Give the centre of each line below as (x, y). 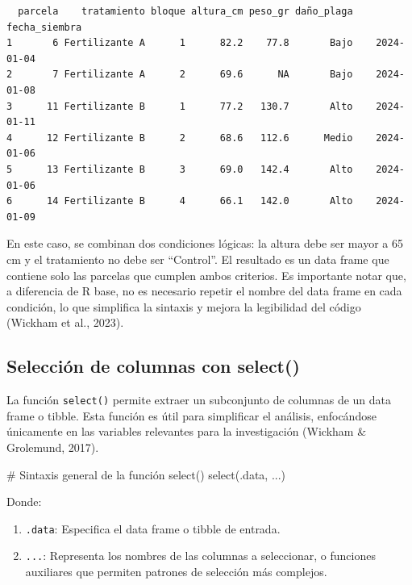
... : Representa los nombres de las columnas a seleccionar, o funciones (200, 556)
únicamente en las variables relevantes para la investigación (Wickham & (187, 431)
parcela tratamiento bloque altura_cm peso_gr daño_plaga (185, 11)
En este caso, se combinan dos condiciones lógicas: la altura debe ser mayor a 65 (205, 243)
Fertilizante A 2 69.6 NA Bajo (208, 75)
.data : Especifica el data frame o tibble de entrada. (153, 528)
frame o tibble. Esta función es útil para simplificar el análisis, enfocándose (191, 415)
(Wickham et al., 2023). (65, 322)
